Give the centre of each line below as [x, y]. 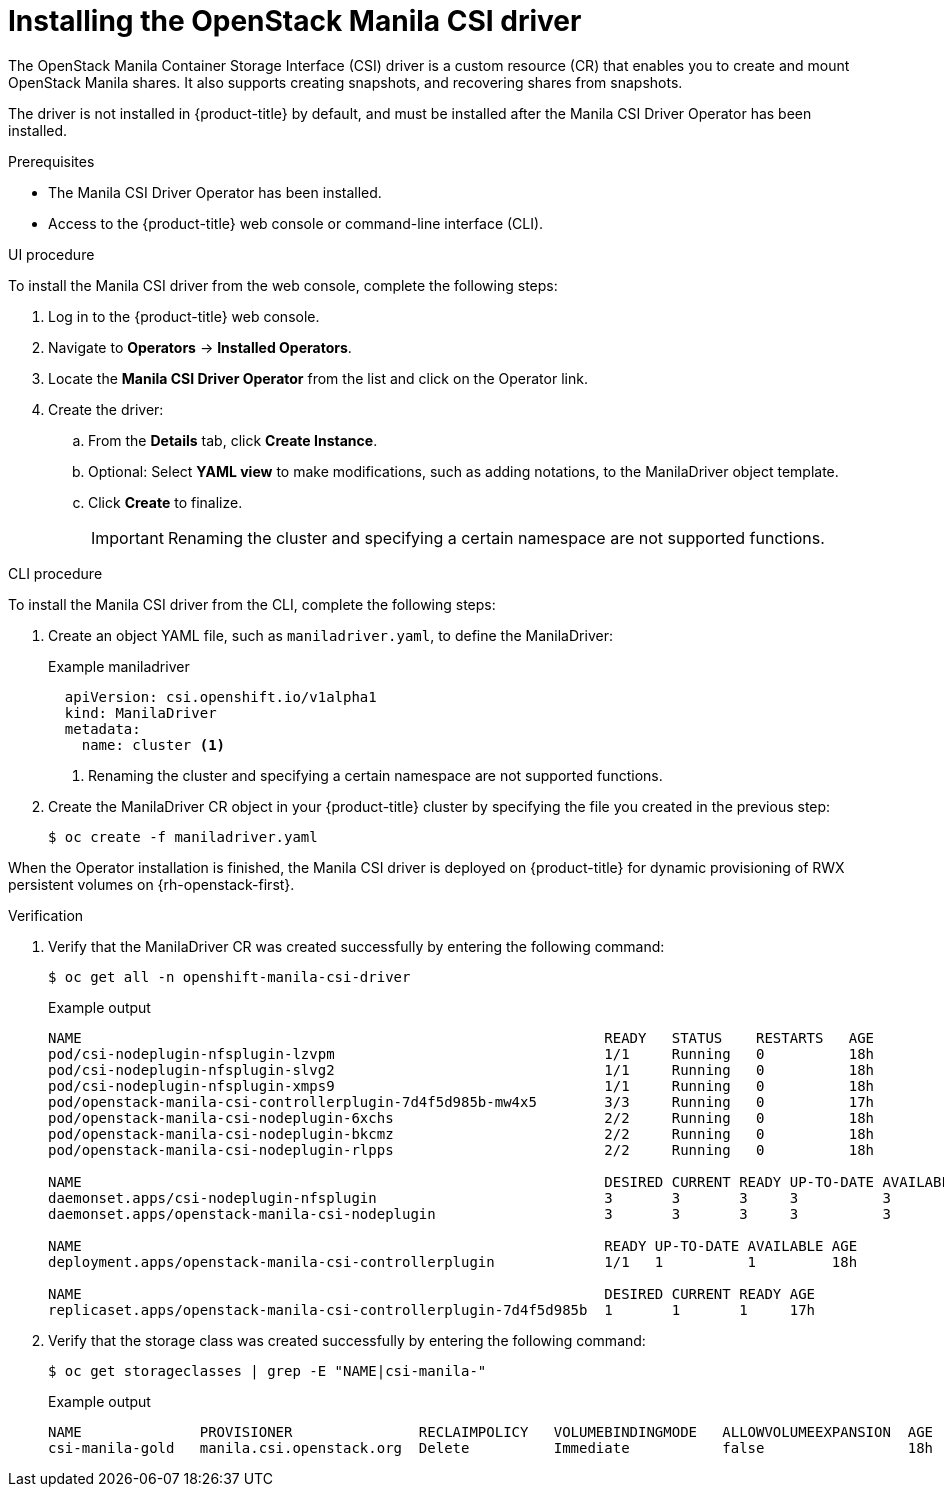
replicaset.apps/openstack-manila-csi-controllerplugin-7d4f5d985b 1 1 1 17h [432, 1309]
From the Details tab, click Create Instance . [233, 440]
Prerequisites [51, 161]
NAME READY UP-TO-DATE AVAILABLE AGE [453, 1245]
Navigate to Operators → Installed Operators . [200, 347]
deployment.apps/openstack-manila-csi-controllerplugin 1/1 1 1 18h [453, 1261]
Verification [46, 915]
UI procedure [51, 254]
